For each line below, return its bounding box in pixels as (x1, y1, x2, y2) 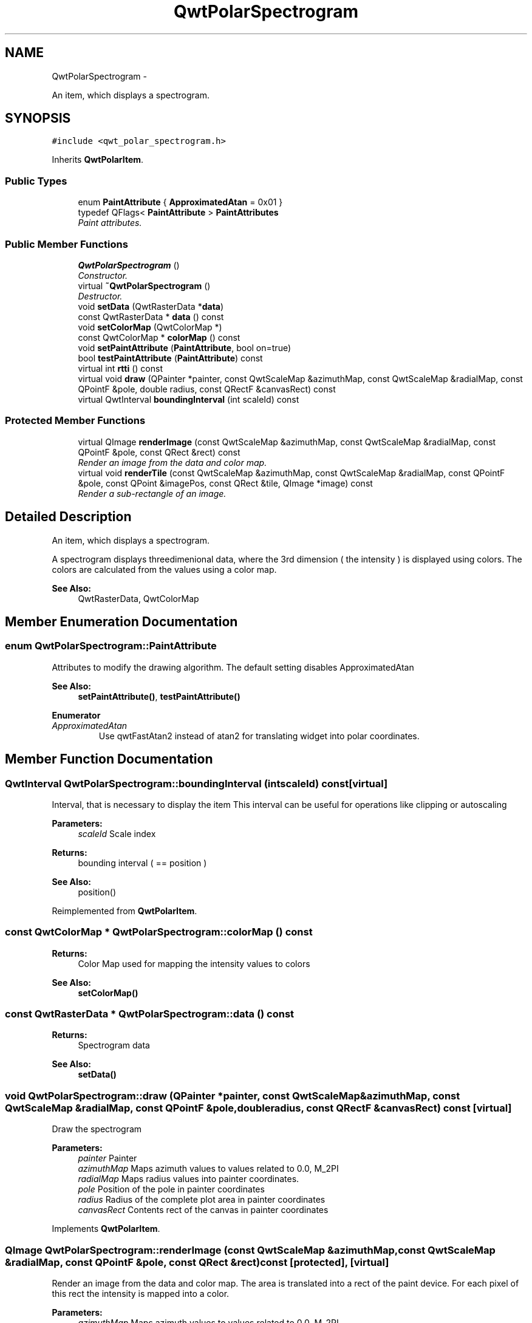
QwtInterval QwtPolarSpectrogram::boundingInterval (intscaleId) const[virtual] (5, 777, 388, 790)
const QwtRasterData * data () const (78, 311, 224, 322)
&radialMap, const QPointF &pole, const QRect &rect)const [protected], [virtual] (5, 1256, 389, 1268)
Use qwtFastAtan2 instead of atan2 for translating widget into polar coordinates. (98, 730, 420, 741)
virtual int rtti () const (78, 363, 163, 374)
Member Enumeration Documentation (5, 614, 238, 629)
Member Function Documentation (5, 751, 213, 767)
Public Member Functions (5, 238, 128, 250)
